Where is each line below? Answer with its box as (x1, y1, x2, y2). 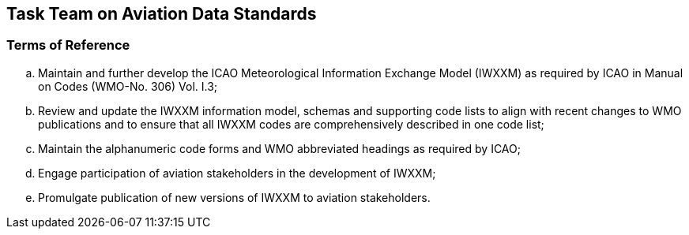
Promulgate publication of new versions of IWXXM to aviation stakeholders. (38, 190, 431, 204)
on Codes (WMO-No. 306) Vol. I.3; (38, 79, 218, 93)
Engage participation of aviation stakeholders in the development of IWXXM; (38, 166, 436, 180)
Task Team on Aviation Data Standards (6, 4, 317, 24)
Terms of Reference (6, 37, 130, 54)
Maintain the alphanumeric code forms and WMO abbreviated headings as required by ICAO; (38, 141, 521, 155)
